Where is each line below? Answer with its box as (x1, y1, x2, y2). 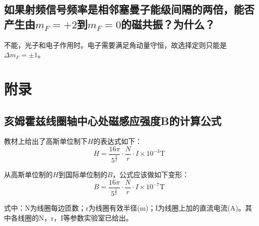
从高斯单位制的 (4, 169, 53, 180)
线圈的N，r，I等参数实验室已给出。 (17, 212, 133, 223)
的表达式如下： (93, 136, 142, 146)
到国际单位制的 (58, 169, 107, 180)
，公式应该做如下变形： (112, 169, 189, 180)
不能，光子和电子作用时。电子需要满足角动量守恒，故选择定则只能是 (4, 39, 227, 50)
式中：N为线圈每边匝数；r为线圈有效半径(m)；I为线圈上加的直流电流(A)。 (4, 203, 245, 213)
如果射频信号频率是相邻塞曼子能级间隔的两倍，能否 (4, 1, 255, 17)
